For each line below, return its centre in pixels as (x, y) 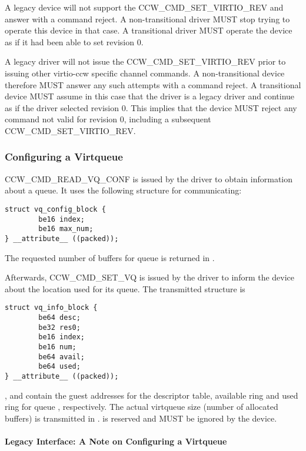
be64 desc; (59, 318)
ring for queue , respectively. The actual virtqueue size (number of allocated (142, 407)
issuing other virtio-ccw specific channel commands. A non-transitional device (145, 73)
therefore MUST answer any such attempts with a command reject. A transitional (153, 84)
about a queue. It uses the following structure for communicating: (123, 190)
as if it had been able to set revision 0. (74, 41)
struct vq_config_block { (55, 209)
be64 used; (59, 367)
